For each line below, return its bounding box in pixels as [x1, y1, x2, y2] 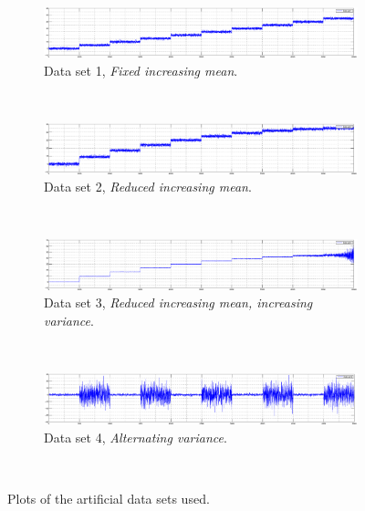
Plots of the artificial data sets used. [7, 488, 210, 507]
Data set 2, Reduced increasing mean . [44, 177, 252, 196]
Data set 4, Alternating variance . [44, 427, 227, 446]
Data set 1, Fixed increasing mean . [44, 61, 238, 80]
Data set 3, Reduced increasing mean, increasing [44, 293, 313, 312]
